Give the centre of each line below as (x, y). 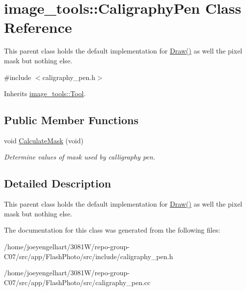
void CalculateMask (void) (44, 140)
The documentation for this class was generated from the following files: (112, 230)
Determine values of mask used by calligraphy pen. (80, 157)
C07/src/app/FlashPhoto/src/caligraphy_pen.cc (77, 282)
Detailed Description (58, 183)
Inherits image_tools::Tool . (45, 93)
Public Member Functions (71, 120)
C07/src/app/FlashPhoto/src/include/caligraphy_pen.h (89, 256)
